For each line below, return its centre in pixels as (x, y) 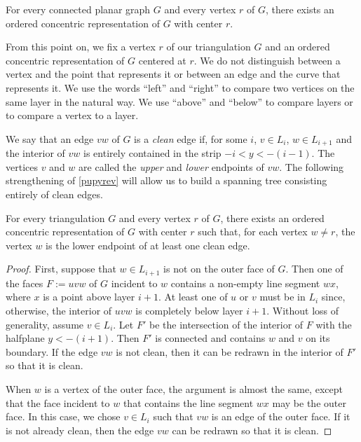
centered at (162, 60)
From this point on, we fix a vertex (81, 47)
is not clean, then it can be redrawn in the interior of (230, 351)
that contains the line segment (188, 402)
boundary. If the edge (52, 351)
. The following (312, 166)
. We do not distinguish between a (267, 60)
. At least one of (193, 297)
